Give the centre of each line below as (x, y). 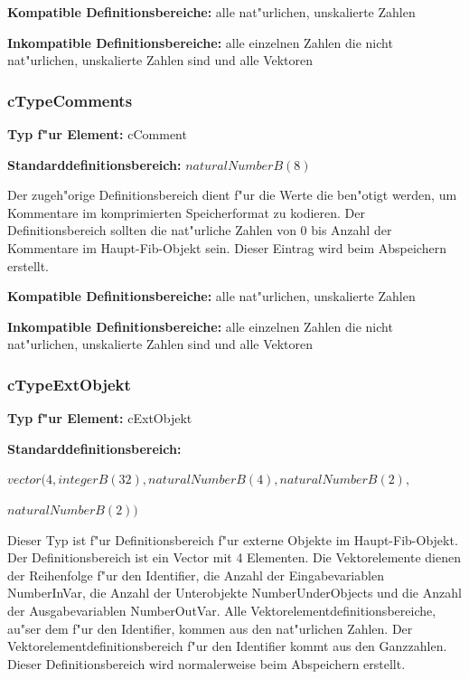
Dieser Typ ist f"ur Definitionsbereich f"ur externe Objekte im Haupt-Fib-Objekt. (233, 539)
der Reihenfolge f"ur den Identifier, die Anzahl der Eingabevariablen (196, 575)
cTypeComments (70, 100)
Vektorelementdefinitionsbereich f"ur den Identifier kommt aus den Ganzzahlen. (227, 646)
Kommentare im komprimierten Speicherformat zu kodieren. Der (186, 212)
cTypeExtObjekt (69, 384)
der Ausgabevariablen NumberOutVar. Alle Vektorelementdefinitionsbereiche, (222, 610)
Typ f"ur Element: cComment (97, 134)
